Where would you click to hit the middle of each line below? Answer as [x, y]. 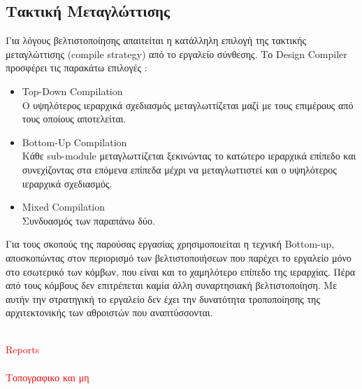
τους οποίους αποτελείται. [74, 119]
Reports [23, 349]
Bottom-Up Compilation [74, 142]
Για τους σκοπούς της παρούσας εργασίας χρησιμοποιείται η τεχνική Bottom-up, [170, 244]
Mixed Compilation [64, 207]
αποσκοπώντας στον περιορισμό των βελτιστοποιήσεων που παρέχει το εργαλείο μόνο [179, 257]
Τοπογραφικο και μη [48, 377]
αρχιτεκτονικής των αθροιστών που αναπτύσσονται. [109, 312]
